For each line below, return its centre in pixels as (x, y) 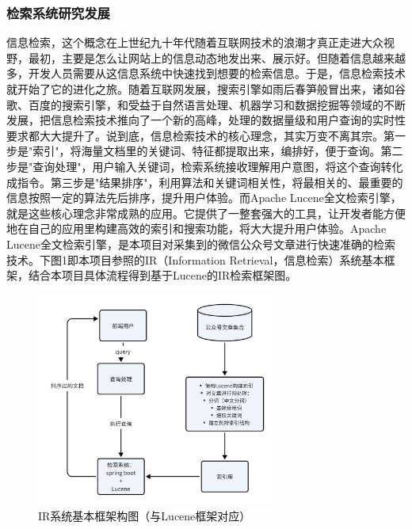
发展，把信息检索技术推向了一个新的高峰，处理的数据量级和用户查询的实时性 (206, 120)
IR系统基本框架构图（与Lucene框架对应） (145, 515)
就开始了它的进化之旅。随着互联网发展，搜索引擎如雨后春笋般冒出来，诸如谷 (206, 89)
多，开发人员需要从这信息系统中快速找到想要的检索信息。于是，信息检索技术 (206, 73)
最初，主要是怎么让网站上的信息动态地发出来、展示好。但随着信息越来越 (217, 57)
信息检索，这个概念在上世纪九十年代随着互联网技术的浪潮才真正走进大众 (195, 42)
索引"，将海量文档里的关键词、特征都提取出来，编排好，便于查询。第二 (218, 151)
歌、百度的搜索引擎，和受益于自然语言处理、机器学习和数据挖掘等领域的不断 (206, 104)
